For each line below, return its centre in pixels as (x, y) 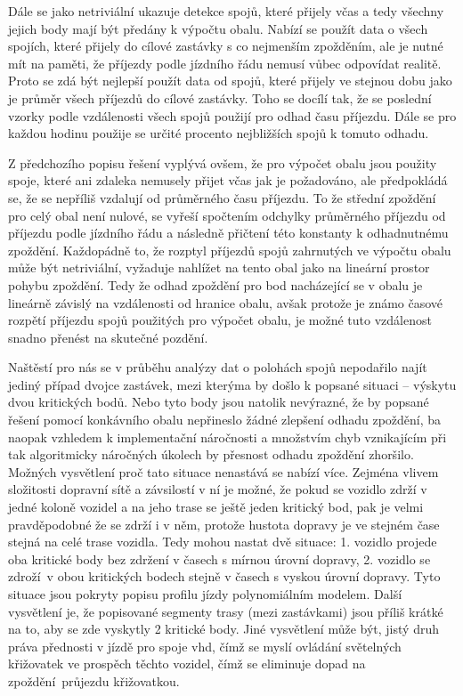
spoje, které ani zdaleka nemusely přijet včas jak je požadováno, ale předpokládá (228, 180)
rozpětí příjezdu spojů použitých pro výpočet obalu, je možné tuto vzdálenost (220, 320)
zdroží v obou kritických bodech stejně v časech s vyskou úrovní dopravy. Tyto (224, 576)
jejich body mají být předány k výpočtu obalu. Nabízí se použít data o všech (218, 28)
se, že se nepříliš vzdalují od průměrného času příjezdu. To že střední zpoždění (222, 197)
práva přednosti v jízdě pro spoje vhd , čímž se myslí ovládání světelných (205, 646)
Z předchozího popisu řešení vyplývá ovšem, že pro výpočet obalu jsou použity (223, 162)
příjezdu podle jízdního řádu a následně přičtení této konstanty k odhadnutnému (228, 233)
